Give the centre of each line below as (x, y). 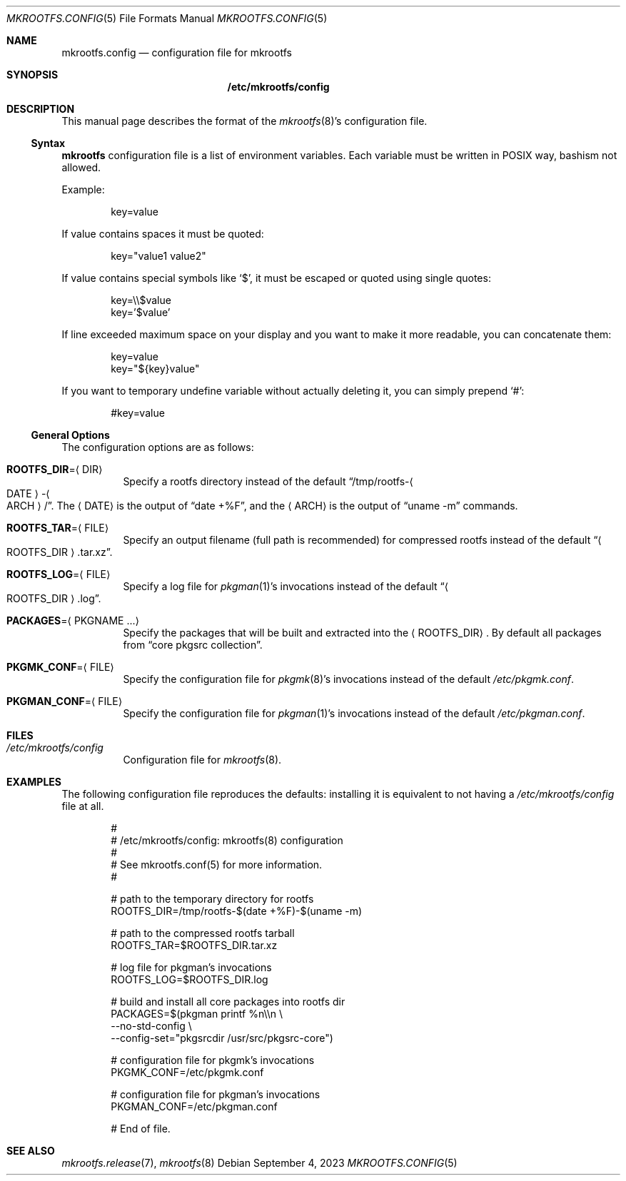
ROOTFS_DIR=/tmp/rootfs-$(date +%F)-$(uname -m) (237, 911)
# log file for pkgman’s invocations (191, 967)
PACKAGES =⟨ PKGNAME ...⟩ (73, 620)
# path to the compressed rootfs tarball (203, 933)
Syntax (48, 143)
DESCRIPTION (41, 109)
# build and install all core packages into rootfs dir (228, 1002)
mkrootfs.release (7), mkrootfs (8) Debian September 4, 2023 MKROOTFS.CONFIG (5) (259, 1163)
